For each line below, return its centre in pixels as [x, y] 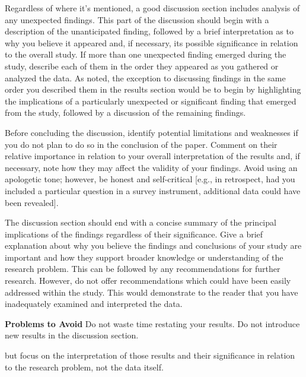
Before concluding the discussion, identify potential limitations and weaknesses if [152, 132]
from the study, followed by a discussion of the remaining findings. [125, 113]
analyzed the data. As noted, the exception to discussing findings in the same [145, 77]
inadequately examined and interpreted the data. [94, 304]
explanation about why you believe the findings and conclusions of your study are [153, 245]
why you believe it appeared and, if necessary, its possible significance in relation [152, 42]
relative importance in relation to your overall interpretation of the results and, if [152, 156]
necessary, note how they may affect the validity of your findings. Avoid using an [151, 167]
